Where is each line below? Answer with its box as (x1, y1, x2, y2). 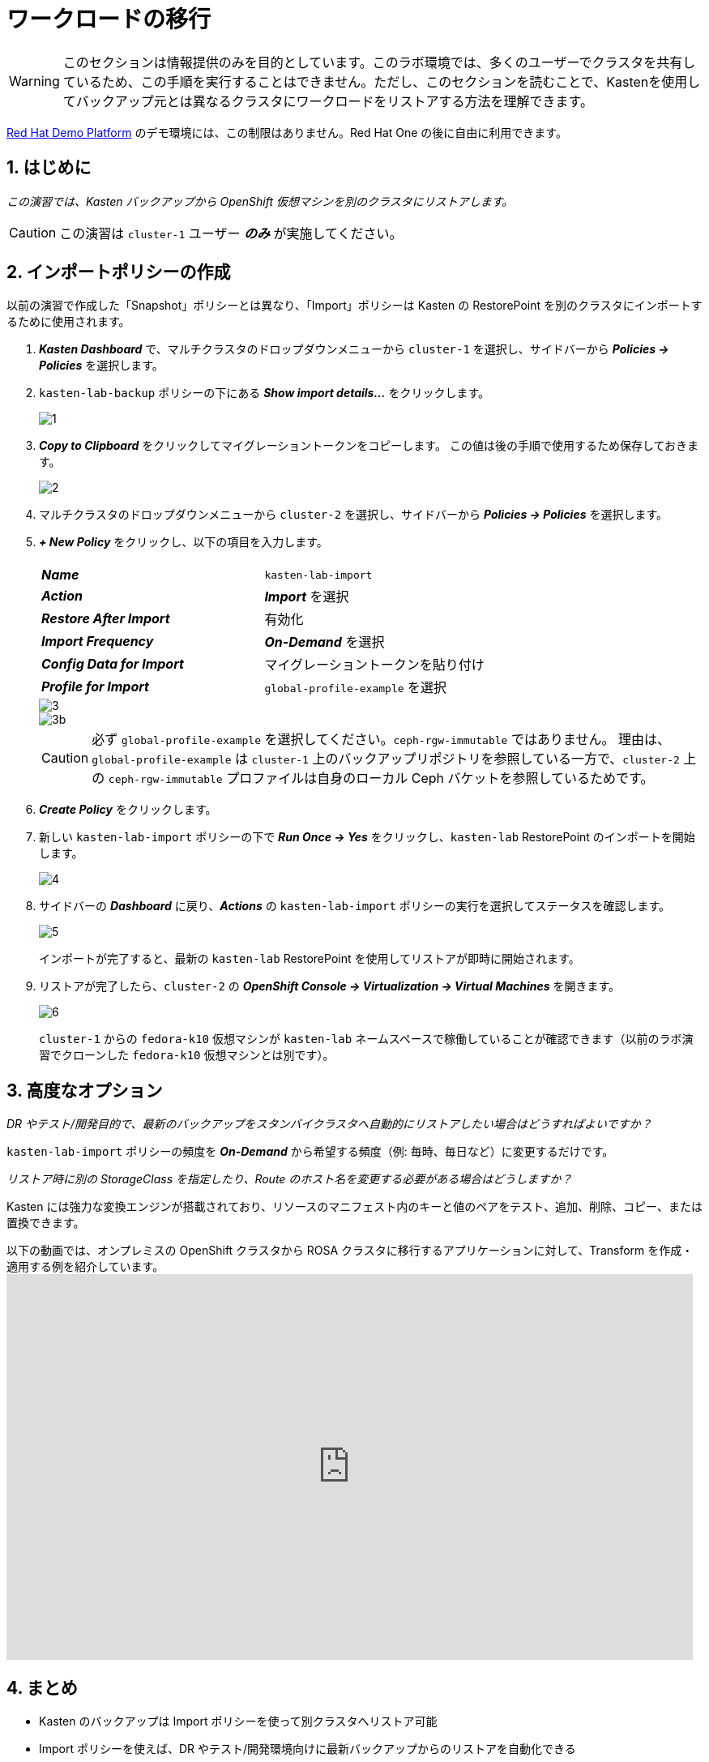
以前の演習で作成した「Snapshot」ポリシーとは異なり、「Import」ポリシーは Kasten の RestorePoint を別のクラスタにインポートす (6, 298, 703, 313)
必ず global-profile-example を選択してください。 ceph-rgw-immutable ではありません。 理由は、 (92, 731, 670, 748)
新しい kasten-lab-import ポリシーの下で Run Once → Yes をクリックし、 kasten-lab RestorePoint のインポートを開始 (39, 830, 695, 845)
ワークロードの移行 (6, 6, 211, 33)
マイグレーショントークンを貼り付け (264, 656, 485, 674)
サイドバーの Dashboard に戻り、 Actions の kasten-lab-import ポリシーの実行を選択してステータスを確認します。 (39, 899, 671, 913)
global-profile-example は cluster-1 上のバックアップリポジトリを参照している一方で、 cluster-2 (92, 751, 680, 768)
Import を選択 (264, 588, 349, 605)
